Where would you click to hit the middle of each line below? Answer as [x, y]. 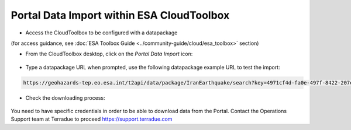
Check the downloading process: [65, 98]
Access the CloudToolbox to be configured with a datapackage [101, 33]
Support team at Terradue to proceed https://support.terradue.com [92, 119]
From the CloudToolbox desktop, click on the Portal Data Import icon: [109, 54]
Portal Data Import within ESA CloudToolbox [120, 15]
